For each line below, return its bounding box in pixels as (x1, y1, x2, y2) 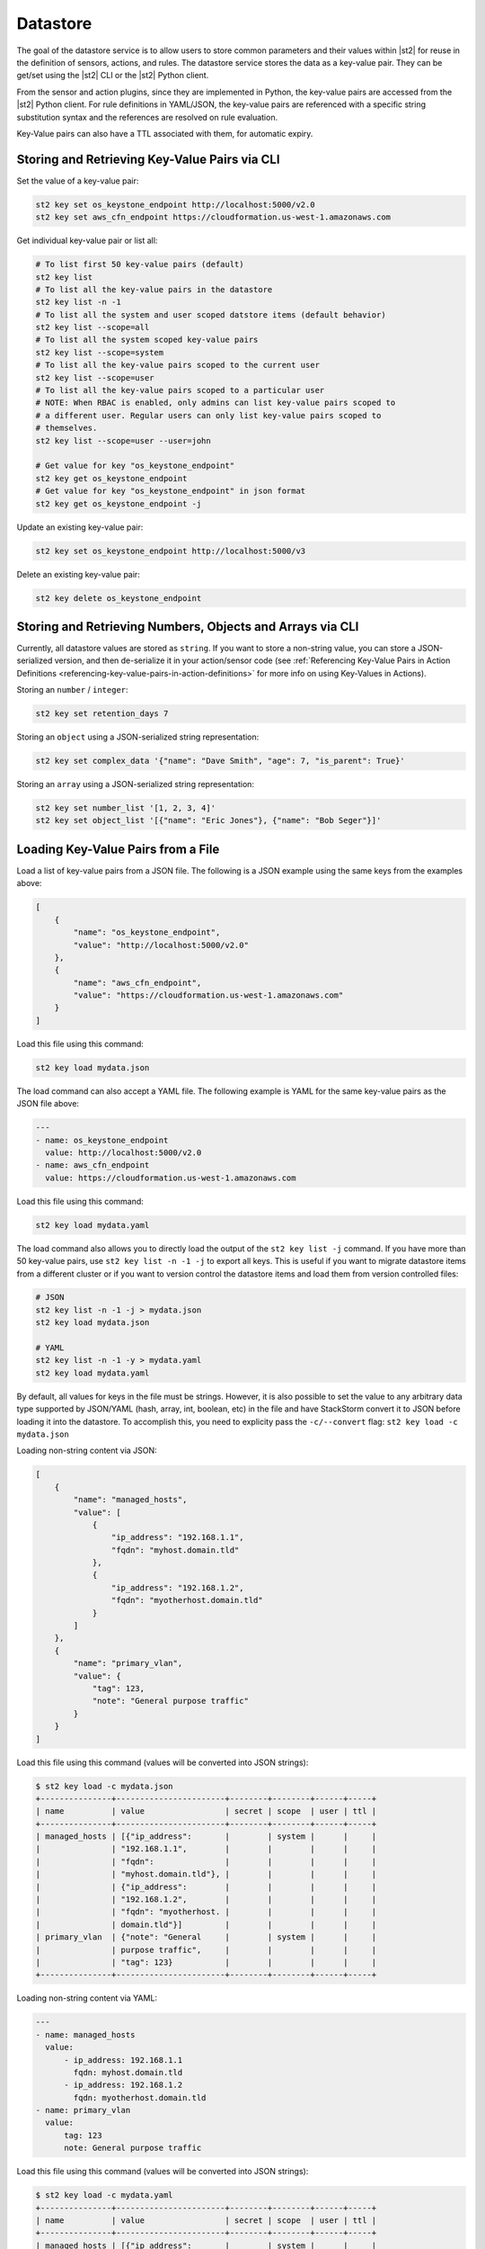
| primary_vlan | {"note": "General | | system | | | (35, 1932, 377, 1942)
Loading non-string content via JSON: (16, 1445, 157, 1456)
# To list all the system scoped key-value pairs (35, 335, 259, 345)
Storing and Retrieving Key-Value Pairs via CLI (16, 151, 280, 166)
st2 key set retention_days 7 (35, 709, 169, 719)
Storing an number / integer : (16, 685, 129, 695)
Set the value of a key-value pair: (16, 175, 139, 186)
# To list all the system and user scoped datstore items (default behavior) (35, 309, 386, 319)
